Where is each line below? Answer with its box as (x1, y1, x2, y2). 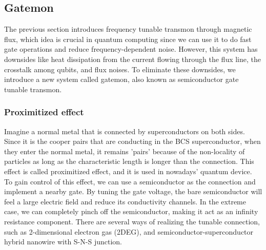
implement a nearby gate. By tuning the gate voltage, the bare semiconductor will (4, 186, 262, 197)
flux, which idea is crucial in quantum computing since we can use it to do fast (4, 33, 252, 44)
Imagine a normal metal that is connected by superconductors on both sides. (4, 126, 245, 136)
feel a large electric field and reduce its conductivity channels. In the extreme (4, 196, 246, 206)
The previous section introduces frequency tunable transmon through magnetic (4, 24, 252, 34)
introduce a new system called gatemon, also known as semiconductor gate (4, 74, 239, 85)
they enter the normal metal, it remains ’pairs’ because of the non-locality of (4, 145, 245, 156)
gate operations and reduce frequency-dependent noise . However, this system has (4, 44, 258, 54)
